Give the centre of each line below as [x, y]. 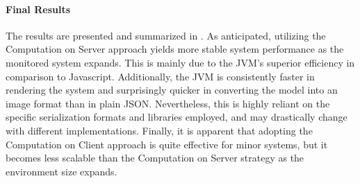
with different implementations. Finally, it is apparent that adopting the [159, 130]
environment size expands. [62, 171]
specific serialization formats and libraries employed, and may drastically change [177, 117]
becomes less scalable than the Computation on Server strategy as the [155, 158]
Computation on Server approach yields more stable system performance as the [175, 49]
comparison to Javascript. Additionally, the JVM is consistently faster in [160, 76]
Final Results [38, 9]
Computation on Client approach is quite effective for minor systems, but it [167, 144]
